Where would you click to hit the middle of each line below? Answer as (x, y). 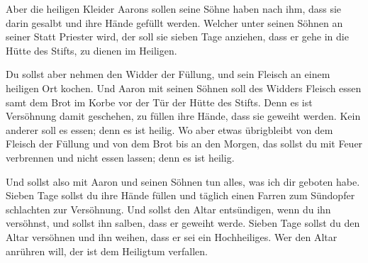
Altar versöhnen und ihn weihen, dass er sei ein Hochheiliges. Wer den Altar (172, 236)
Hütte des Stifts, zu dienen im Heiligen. (91, 50)
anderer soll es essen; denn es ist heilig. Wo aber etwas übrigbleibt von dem (169, 129)
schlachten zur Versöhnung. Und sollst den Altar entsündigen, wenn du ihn (168, 209)
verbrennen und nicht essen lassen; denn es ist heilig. (120, 157)
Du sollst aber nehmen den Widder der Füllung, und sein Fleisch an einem (168, 74)
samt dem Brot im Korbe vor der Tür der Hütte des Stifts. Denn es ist (159, 102)
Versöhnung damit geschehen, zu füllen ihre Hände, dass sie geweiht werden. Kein (183, 116)
